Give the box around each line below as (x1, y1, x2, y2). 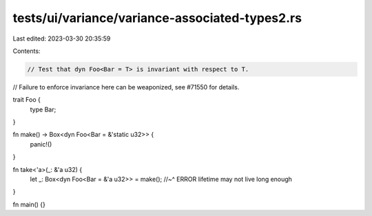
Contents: (12, 47, 41, 55)
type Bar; (30, 105, 56, 114)
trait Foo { (12, 96, 41, 104)
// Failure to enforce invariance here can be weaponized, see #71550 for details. (12, 83, 240, 91)
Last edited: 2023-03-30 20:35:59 (12, 34, 111, 43)
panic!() (30, 140, 52, 148)
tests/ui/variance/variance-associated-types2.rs (12, 10, 302, 25)
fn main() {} (12, 200, 46, 208)
